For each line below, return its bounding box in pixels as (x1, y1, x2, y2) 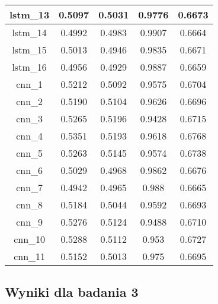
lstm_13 (9, 8, 50, 21)
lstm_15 (12, 43, 47, 56)
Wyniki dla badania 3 (5, 283, 139, 301)
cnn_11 (14, 249, 46, 263)
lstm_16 (12, 60, 47, 74)
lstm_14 (12, 26, 47, 39)
